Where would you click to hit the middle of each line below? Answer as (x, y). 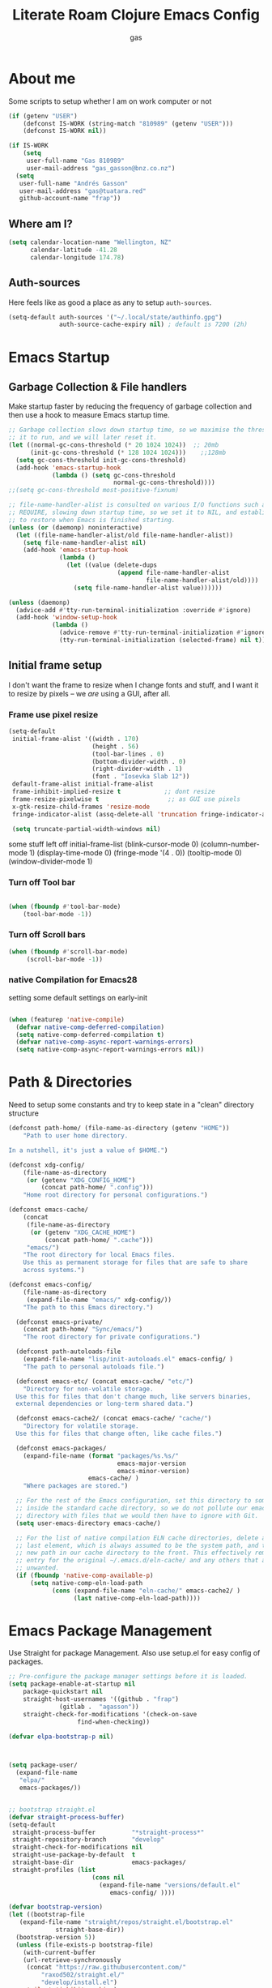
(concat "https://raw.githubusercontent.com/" (106, 1968)
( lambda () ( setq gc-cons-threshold (113, 475)
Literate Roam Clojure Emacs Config (136, 15)
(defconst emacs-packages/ (61, 1448)
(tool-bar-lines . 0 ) (128, 754)
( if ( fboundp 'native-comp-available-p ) (85, 1575)
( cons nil (108, 1877)
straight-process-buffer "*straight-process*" (108, 1832)
